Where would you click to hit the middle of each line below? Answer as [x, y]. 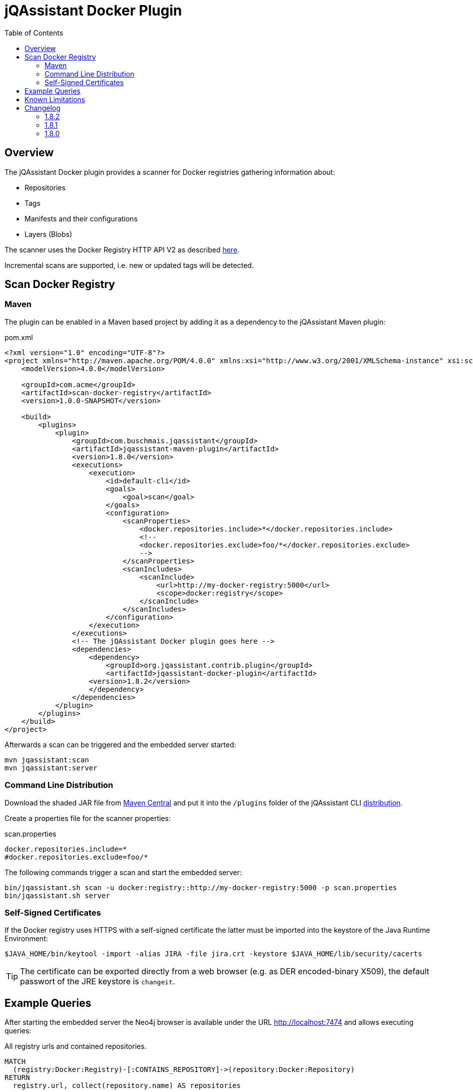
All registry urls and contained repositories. [76, 1046]
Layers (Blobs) [49, 234]
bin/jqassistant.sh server [57, 895]
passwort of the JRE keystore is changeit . [98, 982]
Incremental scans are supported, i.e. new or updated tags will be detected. [129, 265]
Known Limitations [55, 99]
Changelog [43, 108]
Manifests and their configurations [81, 218]
